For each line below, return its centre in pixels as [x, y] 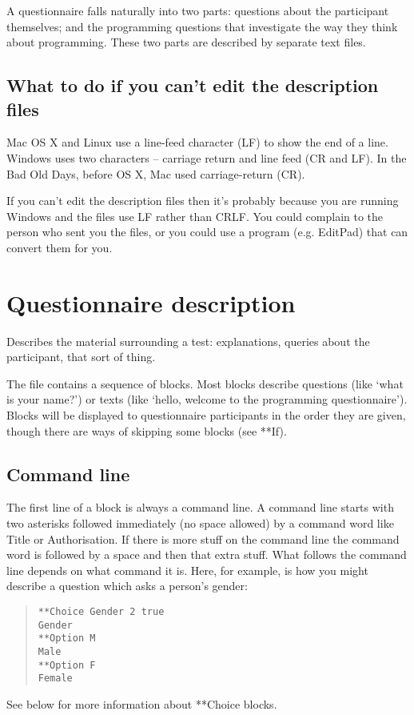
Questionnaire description [151, 302]
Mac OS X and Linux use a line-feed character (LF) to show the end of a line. [197, 142]
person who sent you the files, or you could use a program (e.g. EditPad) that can [207, 232]
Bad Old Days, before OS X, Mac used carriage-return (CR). [156, 173]
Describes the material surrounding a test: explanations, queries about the [188, 341]
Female [55, 679]
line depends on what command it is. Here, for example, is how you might [187, 570]
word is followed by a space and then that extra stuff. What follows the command [207, 554]
